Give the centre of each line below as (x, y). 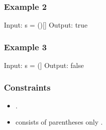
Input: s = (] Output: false (44, 65)
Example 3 (26, 47)
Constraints (27, 87)
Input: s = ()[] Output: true (46, 25)
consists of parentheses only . (59, 122)
